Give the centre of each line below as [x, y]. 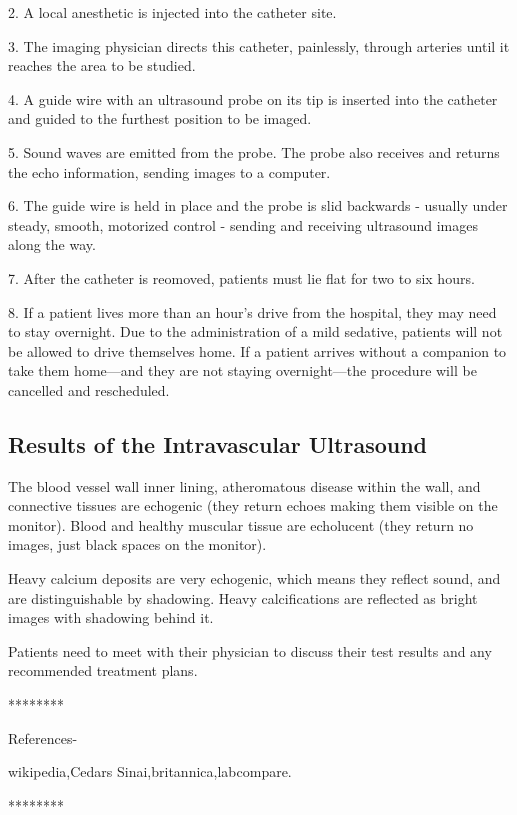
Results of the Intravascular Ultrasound [218, 443]
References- [43, 737]
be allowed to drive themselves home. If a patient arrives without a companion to [257, 350]
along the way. [52, 244]
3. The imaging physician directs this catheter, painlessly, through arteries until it [259, 45]
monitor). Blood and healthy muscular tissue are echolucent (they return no [241, 524]
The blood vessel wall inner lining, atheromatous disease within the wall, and [244, 485]
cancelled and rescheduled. [89, 389]
